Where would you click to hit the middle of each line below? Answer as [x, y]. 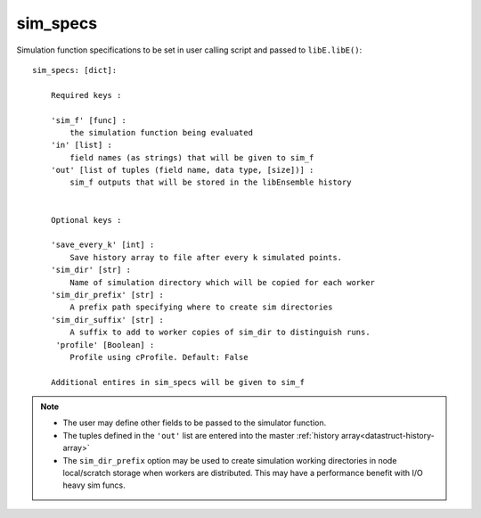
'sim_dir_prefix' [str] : [107, 295]
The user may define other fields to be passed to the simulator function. [195, 423]
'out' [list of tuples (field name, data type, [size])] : [182, 170]
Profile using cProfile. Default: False [159, 357]
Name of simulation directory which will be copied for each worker [223, 282]
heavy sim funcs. [94, 485]
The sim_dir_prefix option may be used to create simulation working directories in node [230, 460]
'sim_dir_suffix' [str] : [107, 320]
